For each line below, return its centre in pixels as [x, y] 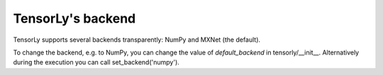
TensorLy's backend [74, 18]
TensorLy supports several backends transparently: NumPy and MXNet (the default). [137, 40]
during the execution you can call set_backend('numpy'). [96, 62]
